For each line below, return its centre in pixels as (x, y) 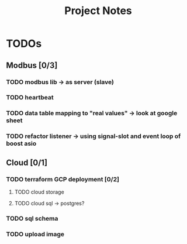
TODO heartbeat (30, 98)
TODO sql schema (32, 218)
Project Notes (98, 11)
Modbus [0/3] (32, 65)
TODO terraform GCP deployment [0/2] (63, 179)
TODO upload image (35, 234)
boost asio (21, 143)
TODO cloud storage (39, 192)
